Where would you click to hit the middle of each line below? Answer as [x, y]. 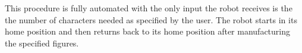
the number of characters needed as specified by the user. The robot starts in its [151, 19]
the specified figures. [42, 43]
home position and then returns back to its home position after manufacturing [148, 31]
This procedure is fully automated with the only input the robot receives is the [149, 8]
